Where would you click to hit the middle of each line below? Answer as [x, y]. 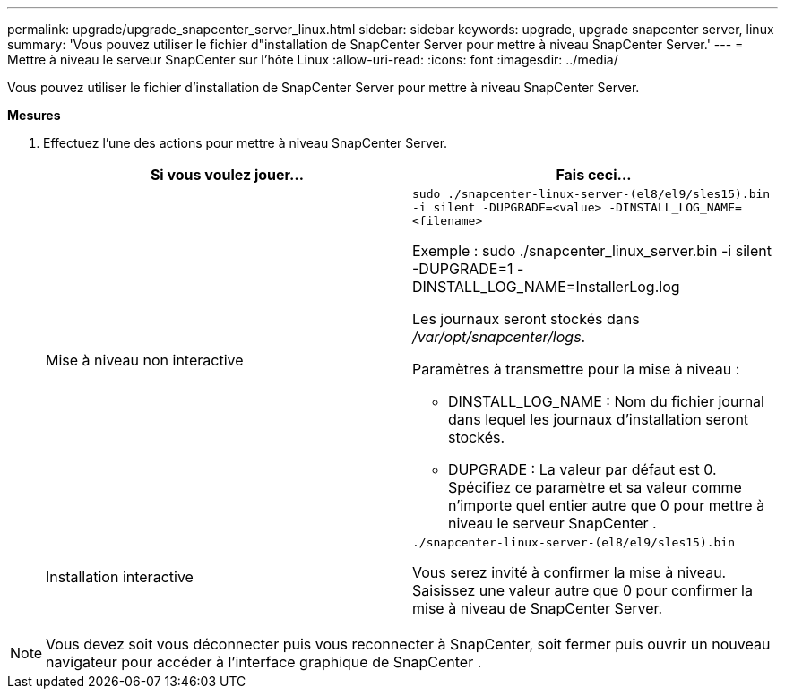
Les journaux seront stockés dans [526, 319]
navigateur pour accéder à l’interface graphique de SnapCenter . [264, 662]
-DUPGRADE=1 [463, 269]
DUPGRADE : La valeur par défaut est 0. [582, 469]
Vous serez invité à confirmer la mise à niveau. [569, 572]
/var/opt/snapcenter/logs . [499, 337]
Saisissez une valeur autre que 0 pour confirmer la [582, 590]
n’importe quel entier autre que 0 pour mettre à [607, 505]
